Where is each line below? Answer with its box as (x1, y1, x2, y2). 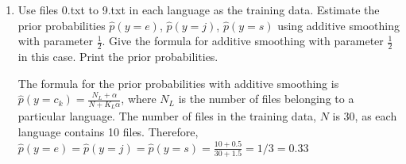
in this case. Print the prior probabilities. (17, 48, 218, 65)
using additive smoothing (277, 17, 400, 33)
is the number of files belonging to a (178, 90, 354, 107)
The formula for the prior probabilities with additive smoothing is (17, 74, 339, 91)
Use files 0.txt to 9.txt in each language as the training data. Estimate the (17, 2, 380, 17)
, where (121, 90, 157, 107)
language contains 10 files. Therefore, (17, 124, 199, 140)
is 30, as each (332, 108, 397, 124)
